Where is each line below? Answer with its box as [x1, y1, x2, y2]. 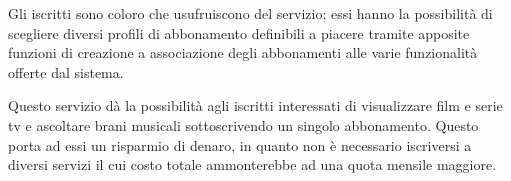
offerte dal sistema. [8, 61, 124, 82]
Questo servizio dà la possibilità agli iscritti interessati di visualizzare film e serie [8, 95, 503, 116]
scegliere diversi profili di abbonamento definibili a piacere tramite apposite [8, 22, 470, 43]
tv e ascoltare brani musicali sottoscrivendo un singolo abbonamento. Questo [8, 114, 479, 135]
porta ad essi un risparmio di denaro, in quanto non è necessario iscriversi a [8, 134, 472, 155]
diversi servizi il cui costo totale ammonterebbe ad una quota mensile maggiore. [8, 154, 497, 175]
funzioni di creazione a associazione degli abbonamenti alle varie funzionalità [8, 42, 478, 63]
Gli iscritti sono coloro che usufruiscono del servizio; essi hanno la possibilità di [8, 3, 493, 23]
